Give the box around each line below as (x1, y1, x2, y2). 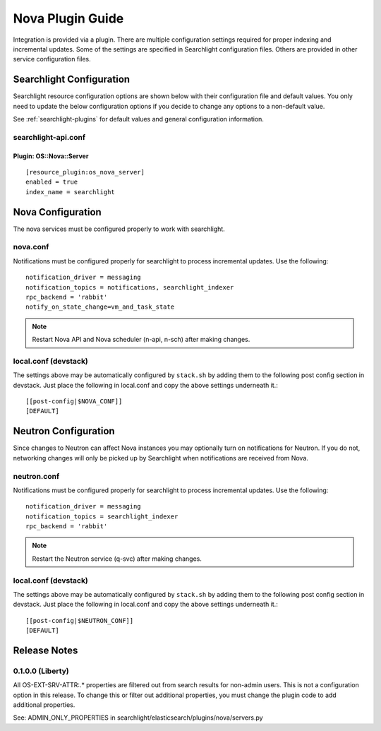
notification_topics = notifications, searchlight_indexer (25, 283, 234, 291)
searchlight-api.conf (13, 132, 86, 142)
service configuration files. (13, 55, 91, 64)
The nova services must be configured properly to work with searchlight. (13, 225, 225, 233)
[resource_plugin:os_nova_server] (25, 168, 145, 176)
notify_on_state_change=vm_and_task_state (25, 303, 175, 311)
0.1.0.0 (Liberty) (13, 666, 70, 676)
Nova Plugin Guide (13, 11, 124, 26)
